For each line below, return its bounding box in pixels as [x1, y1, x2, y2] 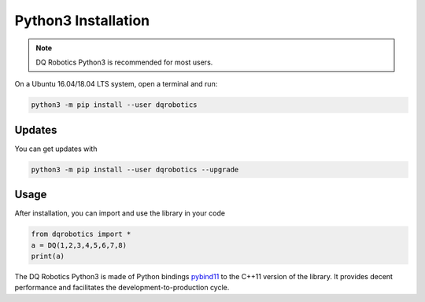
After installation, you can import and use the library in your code [14, 208, 226, 218]
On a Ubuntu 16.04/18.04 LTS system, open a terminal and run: [14, 79, 218, 89]
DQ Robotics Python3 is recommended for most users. [35, 57, 213, 67]
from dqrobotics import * [31, 230, 131, 239]
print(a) [31, 252, 65, 261]
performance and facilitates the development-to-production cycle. [14, 283, 230, 293]
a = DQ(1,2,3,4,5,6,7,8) [31, 241, 128, 249]
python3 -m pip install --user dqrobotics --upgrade [31, 165, 239, 174]
